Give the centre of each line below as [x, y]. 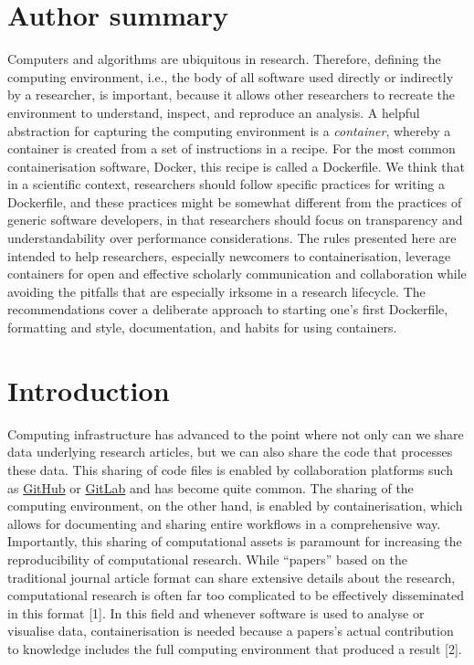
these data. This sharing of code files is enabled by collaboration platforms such [230, 469]
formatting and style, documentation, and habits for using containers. [202, 327]
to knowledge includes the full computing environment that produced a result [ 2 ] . [235, 648]
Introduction [89, 390]
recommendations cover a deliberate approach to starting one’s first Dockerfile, [228, 309]
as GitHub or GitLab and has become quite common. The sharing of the [211, 487]
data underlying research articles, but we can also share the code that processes [230, 452]
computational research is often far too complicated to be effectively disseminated [236, 595]
